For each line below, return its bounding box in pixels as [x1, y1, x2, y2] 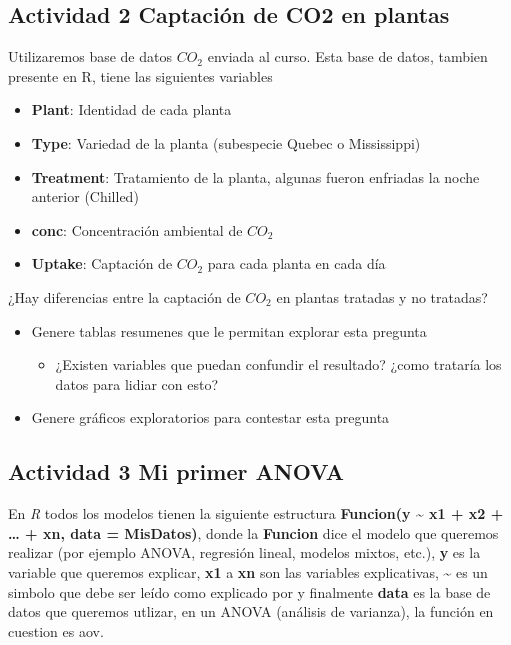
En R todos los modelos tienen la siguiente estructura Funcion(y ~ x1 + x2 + [8, 503, 504, 524]
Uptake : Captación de [31, 253, 173, 274]
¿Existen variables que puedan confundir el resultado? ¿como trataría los [55, 354, 502, 375]
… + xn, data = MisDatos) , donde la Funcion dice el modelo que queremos [8, 522, 499, 543]
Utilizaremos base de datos [8, 46, 172, 67]
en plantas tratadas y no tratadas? [276, 286, 488, 307]
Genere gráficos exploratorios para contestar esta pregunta [31, 407, 390, 428]
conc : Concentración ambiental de [31, 219, 243, 240]
